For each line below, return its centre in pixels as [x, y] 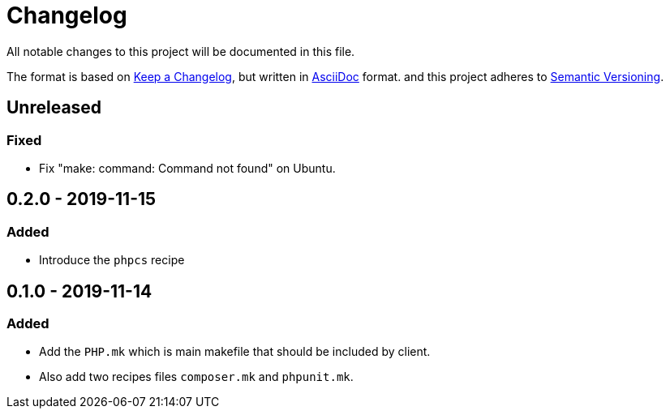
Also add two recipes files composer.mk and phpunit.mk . [196, 377]
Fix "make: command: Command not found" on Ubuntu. [187, 168]
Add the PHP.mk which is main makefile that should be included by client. [235, 352]
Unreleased [54, 108]
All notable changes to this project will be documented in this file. [181, 51]
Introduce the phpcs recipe [112, 260]
